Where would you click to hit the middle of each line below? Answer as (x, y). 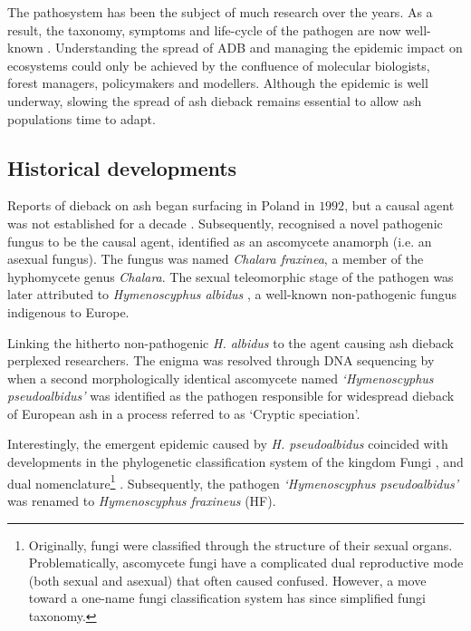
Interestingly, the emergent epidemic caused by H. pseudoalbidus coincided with (228, 444)
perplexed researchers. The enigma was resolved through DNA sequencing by (221, 360)
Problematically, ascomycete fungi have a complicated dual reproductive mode (246, 563)
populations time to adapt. (82, 118)
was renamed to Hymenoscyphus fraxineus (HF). (142, 500)
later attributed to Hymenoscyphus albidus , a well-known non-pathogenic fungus (232, 294)
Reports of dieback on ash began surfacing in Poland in (161, 205)
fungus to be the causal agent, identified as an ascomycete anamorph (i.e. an (220, 241)
